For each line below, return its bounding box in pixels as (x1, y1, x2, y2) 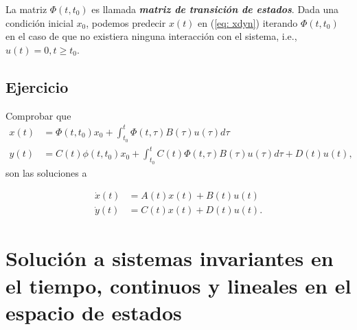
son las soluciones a (5, 165, 87, 179)
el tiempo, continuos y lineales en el (5, 271, 352, 299)
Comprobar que (5, 108, 71, 122)
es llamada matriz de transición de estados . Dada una (91, 2, 339, 16)
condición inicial (5, 15, 73, 30)
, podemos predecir (86, 15, 166, 30)
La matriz (5, 2, 47, 16)
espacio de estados (5, 298, 182, 326)
